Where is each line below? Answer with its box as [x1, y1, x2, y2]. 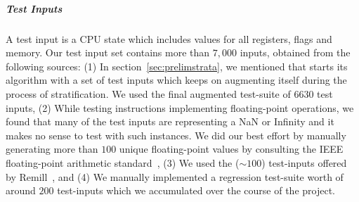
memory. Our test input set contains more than [6, 45, 210, 60]
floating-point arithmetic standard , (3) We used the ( [6, 155, 240, 170]
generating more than [6, 141, 98, 156]
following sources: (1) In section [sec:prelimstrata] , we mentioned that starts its [6, 58, 348, 73]
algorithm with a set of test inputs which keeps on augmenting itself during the [6, 72, 347, 87]
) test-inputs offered [261, 155, 347, 170]
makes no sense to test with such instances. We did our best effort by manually [6, 127, 346, 142]
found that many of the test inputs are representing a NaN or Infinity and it [6, 114, 334, 129]
